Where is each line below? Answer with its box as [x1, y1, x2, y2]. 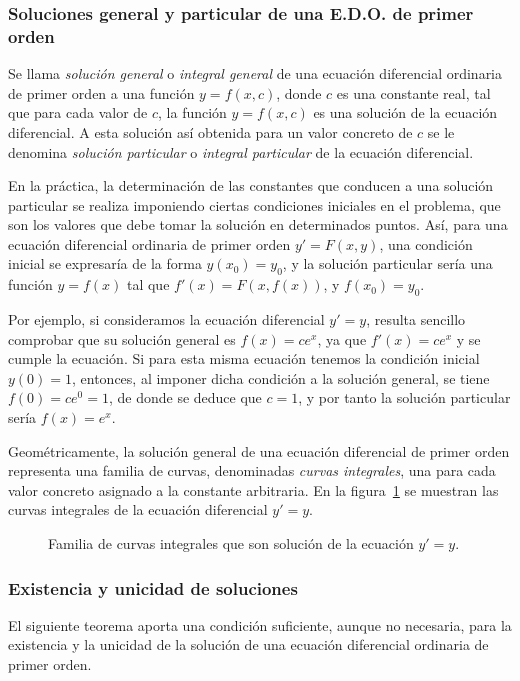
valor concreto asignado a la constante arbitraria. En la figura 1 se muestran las [8, 479, 499, 500]
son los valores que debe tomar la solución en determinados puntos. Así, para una [8, 214, 508, 235]
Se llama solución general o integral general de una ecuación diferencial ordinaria [8, 63, 503, 84]
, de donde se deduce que [108, 387, 262, 408]
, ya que [317, 328, 367, 349]
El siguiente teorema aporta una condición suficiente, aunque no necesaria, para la [8, 614, 512, 635]
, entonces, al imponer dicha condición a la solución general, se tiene [72, 367, 490, 388]
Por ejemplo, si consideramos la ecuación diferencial [8, 309, 325, 330]
